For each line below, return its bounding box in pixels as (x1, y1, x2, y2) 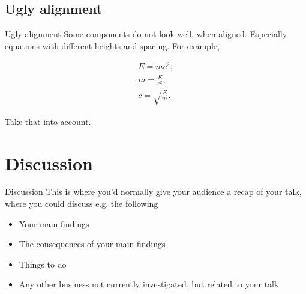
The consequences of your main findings (19, 237, 166, 250)
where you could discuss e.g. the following (5, 197, 158, 210)
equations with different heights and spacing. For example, (5, 39, 220, 52)
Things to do (19, 257, 67, 270)
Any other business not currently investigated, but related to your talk (19, 278, 279, 290)
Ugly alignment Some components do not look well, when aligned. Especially (5, 28, 287, 40)
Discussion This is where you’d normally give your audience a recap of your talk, (5, 185, 302, 198)
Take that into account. (5, 115, 91, 127)
